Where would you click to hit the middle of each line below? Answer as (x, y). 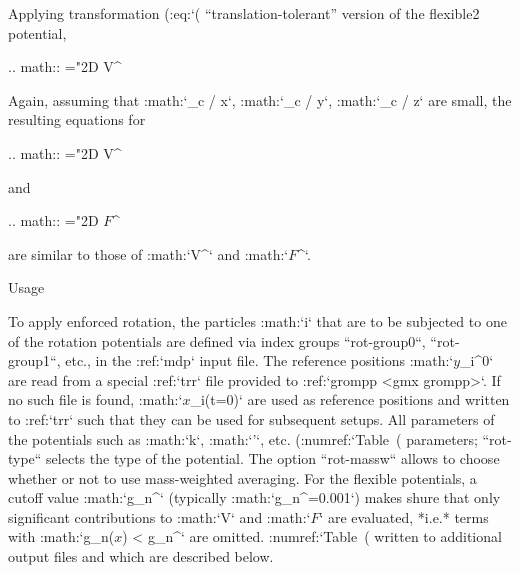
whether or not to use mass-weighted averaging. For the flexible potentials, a (242, 477)
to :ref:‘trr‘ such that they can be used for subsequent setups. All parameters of (251, 418)
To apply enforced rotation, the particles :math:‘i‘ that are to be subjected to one (257, 320)
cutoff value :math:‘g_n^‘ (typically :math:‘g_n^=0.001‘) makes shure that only (254, 497)
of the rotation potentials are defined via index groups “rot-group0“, (217, 340)
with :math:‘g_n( (61, 536)
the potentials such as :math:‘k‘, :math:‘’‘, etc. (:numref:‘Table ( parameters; (243, 438)
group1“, (34, 360)
